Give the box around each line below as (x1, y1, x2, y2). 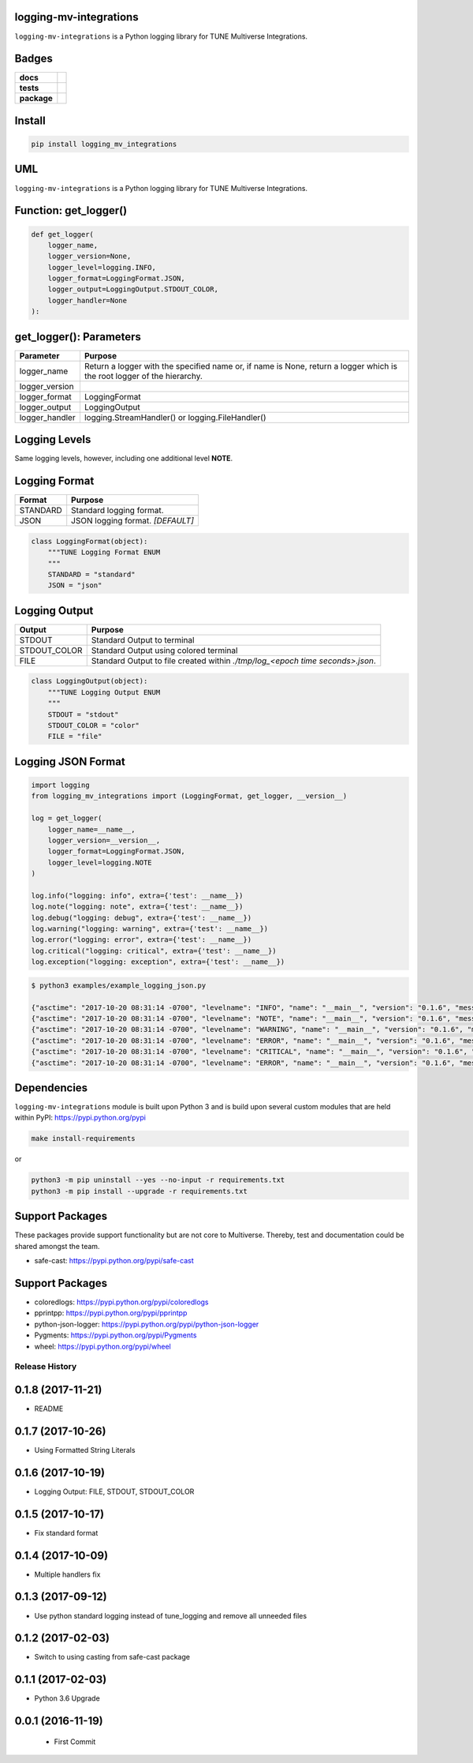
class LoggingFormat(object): (31, 537, 148, 546)
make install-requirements (31, 1134, 136, 1143)
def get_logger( (31, 230, 95, 238)
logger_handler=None (47, 296, 128, 305)
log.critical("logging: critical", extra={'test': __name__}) (31, 946, 277, 955)
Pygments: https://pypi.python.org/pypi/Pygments (34, 1330, 197, 1340)
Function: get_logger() (14, 204, 128, 217)
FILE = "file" (47, 732, 102, 741)
